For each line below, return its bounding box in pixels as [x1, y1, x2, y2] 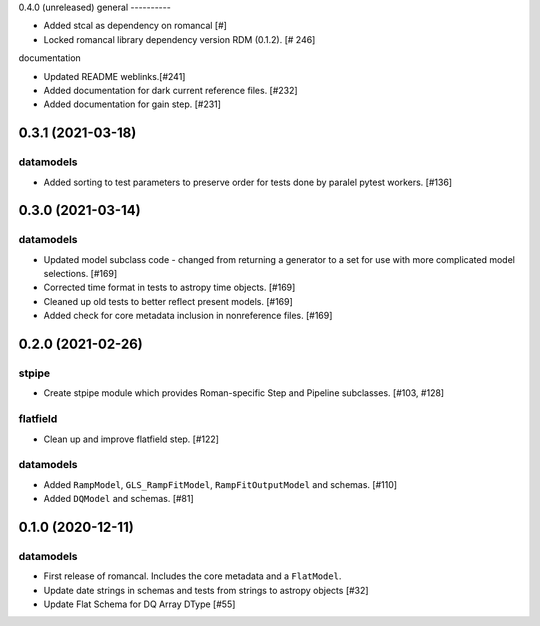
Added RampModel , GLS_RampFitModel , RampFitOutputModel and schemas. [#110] [43, 478, 398, 490]
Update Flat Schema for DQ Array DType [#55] [43, 598, 236, 610]
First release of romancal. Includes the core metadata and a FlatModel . [43, 570, 342, 582]
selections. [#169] [43, 268, 118, 280]
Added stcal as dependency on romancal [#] [43, 20, 227, 32]
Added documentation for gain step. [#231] [43, 98, 222, 110]
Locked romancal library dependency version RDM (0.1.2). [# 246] [43, 33, 316, 45]
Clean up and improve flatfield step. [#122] [43, 433, 220, 445]
